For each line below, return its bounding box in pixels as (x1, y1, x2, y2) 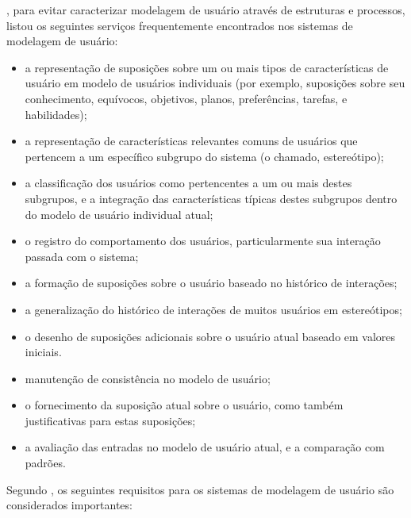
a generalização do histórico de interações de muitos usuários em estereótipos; (25, 301, 402, 317)
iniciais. (25, 343, 62, 360)
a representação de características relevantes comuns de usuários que (25, 132, 358, 149)
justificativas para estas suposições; (25, 412, 196, 428)
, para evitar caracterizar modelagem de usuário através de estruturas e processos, (6, 2, 405, 17)
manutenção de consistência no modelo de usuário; (25, 370, 271, 386)
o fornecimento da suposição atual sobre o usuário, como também (25, 397, 344, 413)
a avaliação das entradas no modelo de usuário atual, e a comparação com (25, 439, 385, 455)
